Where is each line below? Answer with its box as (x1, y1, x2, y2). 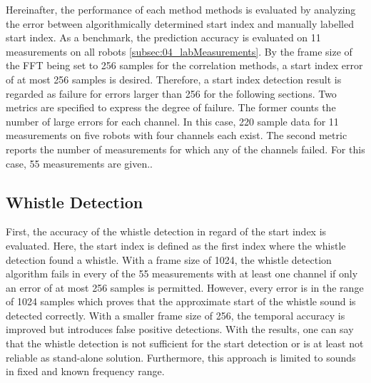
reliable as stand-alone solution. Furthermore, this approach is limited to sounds (6, 349, 356, 364)
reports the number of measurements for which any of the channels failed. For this (6, 141, 365, 156)
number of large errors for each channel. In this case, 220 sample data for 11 (6, 113, 339, 128)
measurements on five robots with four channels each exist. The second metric (6, 128, 347, 143)
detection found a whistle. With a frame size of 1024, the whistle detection (6, 252, 332, 267)
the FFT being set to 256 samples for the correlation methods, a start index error (6, 58, 363, 73)
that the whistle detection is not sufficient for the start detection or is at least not (6, 336, 364, 351)
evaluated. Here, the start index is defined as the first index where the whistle (6, 238, 346, 252)
